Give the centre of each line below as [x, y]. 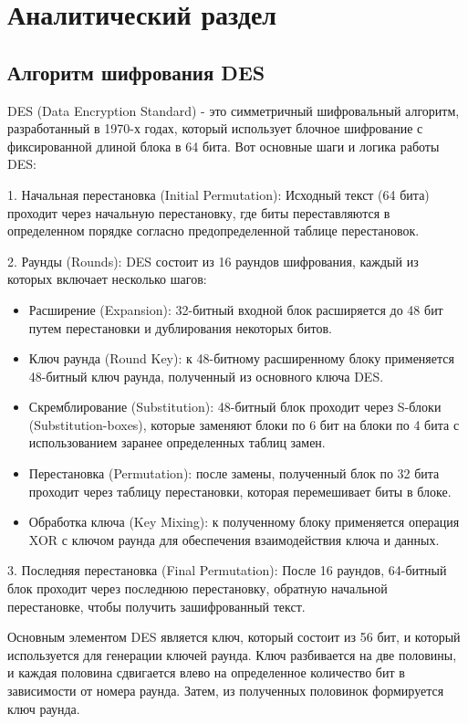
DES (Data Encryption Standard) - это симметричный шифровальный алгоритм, [234, 110]
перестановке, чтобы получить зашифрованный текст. [156, 606]
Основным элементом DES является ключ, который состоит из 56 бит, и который [234, 637]
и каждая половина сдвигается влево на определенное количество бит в [206, 672]
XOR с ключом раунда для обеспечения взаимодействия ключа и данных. [234, 539]
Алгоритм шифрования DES [136, 72]
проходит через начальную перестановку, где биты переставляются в [199, 212]
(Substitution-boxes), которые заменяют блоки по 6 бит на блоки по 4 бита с [244, 424]
